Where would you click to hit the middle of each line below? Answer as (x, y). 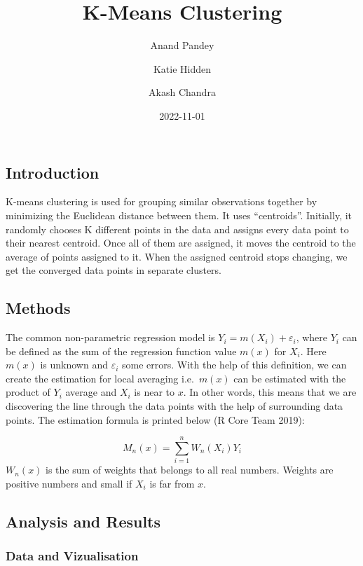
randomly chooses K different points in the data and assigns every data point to (177, 229)
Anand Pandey (182, 45)
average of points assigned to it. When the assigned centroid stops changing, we (177, 256)
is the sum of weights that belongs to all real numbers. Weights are (190, 470)
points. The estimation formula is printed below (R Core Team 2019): (155, 419)
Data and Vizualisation (72, 556)
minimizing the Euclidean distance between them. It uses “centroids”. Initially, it (179, 215)
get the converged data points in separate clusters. (114, 270)
